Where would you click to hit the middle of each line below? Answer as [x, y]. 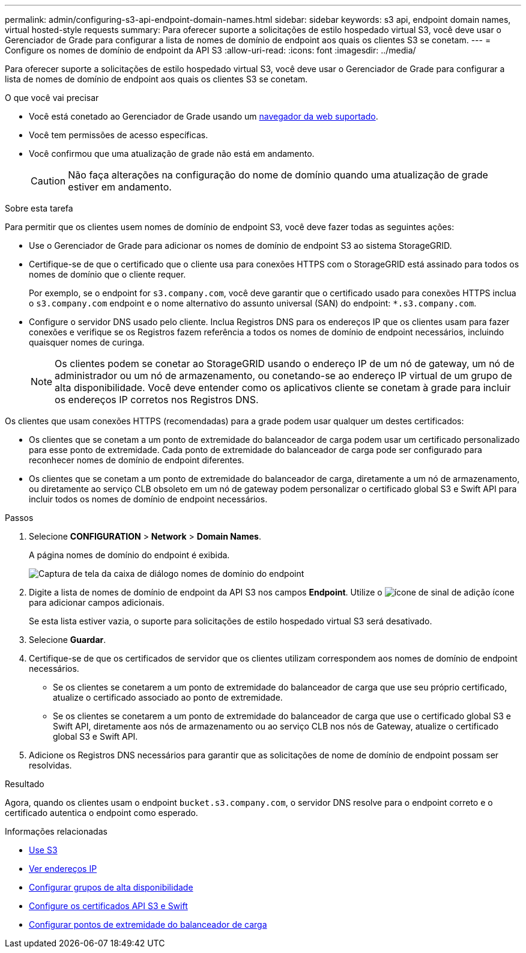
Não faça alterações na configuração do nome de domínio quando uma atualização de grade [278, 175]
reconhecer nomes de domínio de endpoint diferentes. [137, 460]
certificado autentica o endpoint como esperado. [101, 813]
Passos [19, 518]
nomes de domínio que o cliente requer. [107, 274]
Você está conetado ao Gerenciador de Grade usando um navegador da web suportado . [204, 116]
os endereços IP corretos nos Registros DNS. [157, 400]
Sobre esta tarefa [39, 208]
